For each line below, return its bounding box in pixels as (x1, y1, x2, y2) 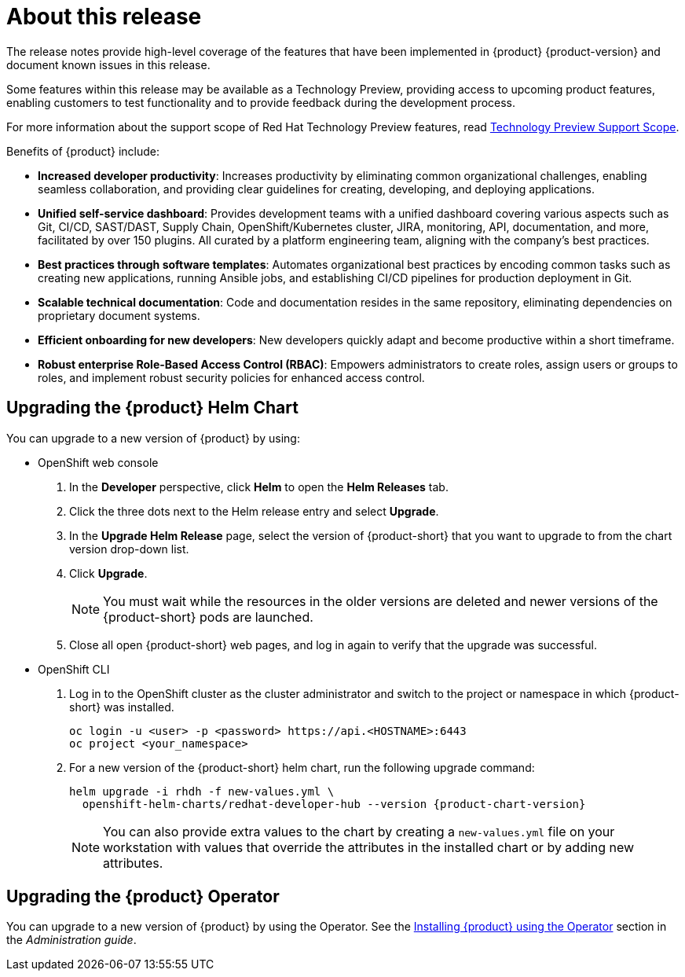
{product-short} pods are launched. (103, 608, 313, 625)
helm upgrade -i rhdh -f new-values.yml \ (69, 784, 335, 798)
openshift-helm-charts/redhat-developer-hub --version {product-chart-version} (82, 797, 586, 810)
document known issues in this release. (6, 57, 211, 72)
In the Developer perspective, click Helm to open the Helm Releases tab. (69, 479, 449, 494)
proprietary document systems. (38, 308, 200, 322)
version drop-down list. (69, 542, 189, 556)
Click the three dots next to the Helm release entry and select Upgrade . (69, 504, 439, 518)
